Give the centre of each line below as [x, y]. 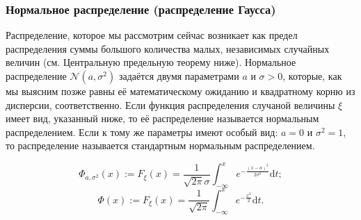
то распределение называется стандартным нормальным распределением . [160, 145]
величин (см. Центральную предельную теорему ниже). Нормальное [151, 62]
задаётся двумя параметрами [179, 76]
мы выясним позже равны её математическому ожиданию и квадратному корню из [180, 91]
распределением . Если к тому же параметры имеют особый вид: [142, 132]
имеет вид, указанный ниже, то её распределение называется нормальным [162, 118]
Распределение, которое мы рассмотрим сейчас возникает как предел [152, 35]
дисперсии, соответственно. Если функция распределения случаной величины [170, 104]
